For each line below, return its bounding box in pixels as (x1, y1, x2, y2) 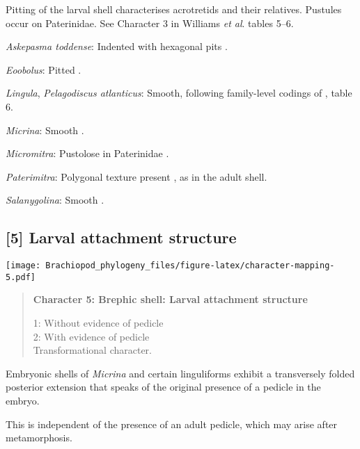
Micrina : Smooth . (6, 122, 84, 137)
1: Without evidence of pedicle (33, 316, 164, 330)
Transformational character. (33, 343, 152, 357)
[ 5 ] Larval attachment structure (6, 227, 237, 248)
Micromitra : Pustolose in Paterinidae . (6, 146, 169, 161)
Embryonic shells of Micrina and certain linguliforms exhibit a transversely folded (6, 366, 355, 380)
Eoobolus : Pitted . (6, 62, 81, 76)
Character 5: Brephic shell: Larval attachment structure (33, 292, 308, 307)
